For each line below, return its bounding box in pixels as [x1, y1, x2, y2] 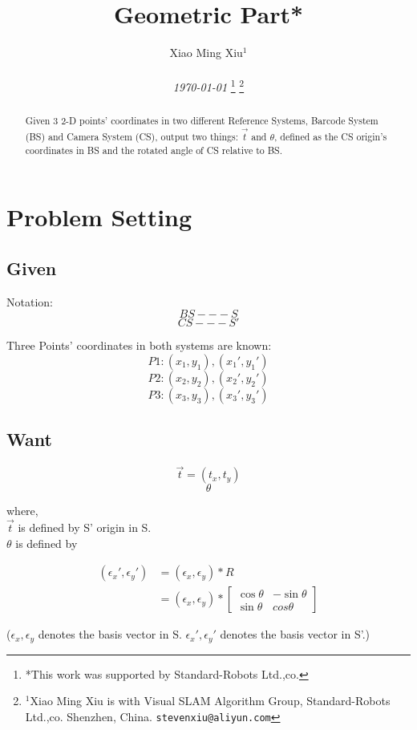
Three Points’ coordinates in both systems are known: [6, 337, 272, 354]
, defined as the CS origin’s [274, 129, 387, 143]
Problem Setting [6, 201, 192, 233]
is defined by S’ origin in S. [18, 519, 152, 536]
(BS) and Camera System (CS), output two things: [25, 129, 239, 143]
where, [6, 502, 38, 519]
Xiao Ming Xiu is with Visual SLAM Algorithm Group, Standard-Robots [30, 692, 391, 709]
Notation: [6, 293, 53, 310]
